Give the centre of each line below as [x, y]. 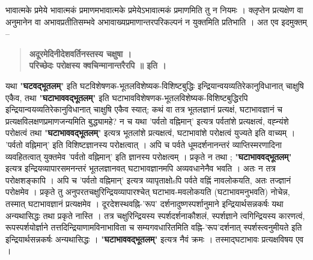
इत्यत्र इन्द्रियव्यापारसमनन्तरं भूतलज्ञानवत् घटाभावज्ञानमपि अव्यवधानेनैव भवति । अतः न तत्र [141, 168]
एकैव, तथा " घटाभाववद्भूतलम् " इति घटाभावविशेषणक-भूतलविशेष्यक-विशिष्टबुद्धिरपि [127, 97]
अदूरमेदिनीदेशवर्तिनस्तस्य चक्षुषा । [80, 53]
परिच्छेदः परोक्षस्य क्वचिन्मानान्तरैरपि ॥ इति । [98, 65]
